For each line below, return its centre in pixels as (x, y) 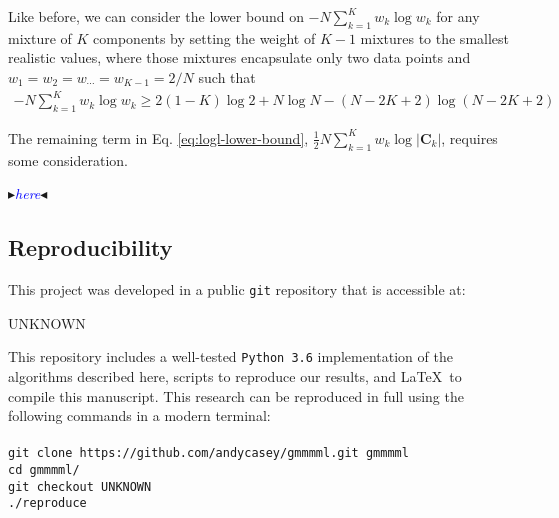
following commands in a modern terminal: (139, 415)
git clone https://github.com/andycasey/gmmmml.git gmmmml (208, 453)
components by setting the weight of (204, 37)
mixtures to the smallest (435, 37)
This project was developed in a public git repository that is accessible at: (237, 289)
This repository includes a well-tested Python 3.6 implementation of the (230, 356)
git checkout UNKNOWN (80, 486)
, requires (469, 137)
